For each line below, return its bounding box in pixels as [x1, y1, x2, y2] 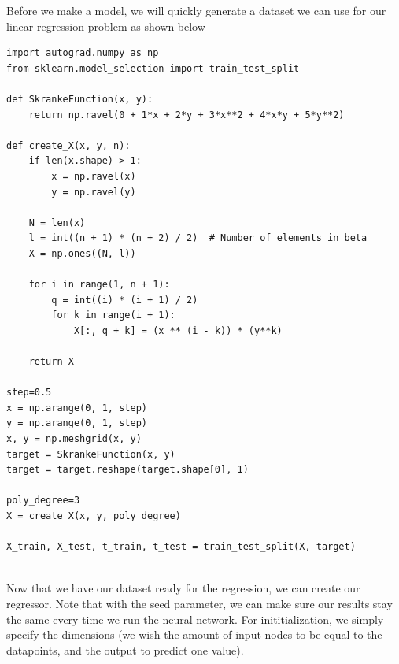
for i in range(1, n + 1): [28, 279, 170, 291]
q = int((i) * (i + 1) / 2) [51, 294, 198, 306]
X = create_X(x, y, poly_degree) [6, 510, 181, 521]
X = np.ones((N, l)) [28, 247, 136, 259]
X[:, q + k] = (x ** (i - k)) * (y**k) [73, 325, 283, 336]
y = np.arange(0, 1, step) [6, 417, 147, 429]
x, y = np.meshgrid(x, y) [6, 433, 142, 445]
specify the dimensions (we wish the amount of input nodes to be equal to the [6, 626, 382, 643]
